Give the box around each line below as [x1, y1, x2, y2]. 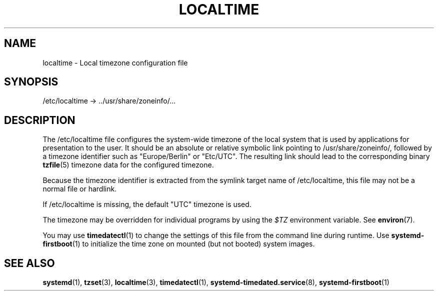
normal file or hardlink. [42, 184, 117, 193]
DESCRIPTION [4, 113, 75, 126]
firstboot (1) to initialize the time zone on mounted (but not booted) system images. [42, 239, 315, 248]
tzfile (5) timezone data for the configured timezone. [42, 160, 214, 169]
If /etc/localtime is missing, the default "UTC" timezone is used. [42, 200, 251, 209]
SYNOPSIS [4, 75, 58, 88]
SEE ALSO [4, 256, 55, 269]
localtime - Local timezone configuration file [42, 58, 188, 67]
